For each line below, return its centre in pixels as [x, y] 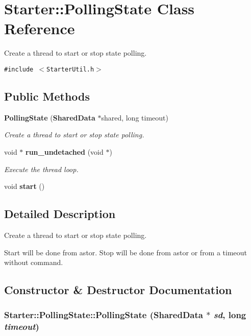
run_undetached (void [65, 151]
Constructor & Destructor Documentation [118, 290]
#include [19, 69]
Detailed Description [60, 214]
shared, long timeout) [135, 117]
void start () [24, 186]
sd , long [230, 315]
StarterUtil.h [70, 69]
